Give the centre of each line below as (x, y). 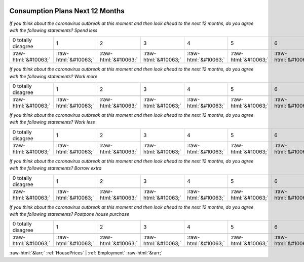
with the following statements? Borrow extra (55, 168)
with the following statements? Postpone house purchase (69, 214)
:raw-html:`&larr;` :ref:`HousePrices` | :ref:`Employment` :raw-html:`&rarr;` (86, 253)
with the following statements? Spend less (53, 30)
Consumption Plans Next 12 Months (67, 11)
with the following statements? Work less (52, 122)
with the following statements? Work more (53, 76)
